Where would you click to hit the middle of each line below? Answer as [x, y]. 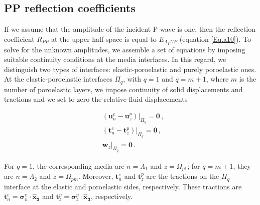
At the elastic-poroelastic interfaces [58, 79]
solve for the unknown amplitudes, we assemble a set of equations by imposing [125, 49]
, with [132, 79]
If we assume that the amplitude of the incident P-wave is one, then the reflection [130, 29]
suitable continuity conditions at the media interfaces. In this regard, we [115, 59]
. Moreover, [96, 176]
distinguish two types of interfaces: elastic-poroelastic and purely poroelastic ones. [130, 69]
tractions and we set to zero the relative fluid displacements [96, 99]
